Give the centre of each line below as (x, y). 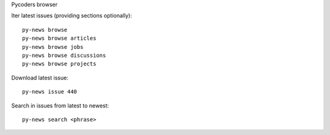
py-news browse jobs (53, 47)
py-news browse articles (59, 38)
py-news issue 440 (50, 92)
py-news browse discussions (64, 55)
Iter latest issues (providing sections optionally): (72, 16)
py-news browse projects (59, 64)
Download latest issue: (40, 78)
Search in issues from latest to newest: (60, 105)
